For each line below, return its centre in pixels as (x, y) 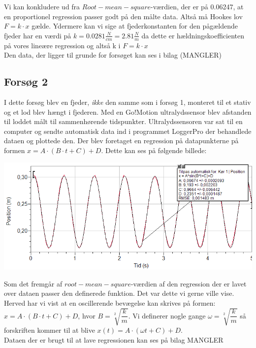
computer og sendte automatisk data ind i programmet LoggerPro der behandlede (128, 131)
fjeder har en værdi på (38, 35)
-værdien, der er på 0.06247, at (197, 6)
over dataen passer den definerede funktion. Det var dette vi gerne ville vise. (119, 293)
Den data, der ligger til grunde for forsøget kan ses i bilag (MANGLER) (113, 55)
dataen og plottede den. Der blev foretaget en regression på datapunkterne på (121, 141)
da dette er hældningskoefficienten (193, 35)
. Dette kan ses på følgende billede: (154, 150)
